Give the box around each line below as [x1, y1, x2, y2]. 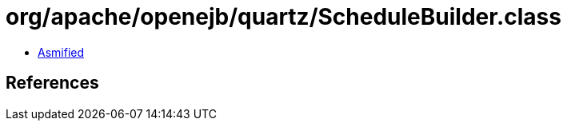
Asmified [38, 45, 85, 59]
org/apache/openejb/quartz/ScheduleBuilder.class [6, 3, 561, 30]
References [6, 73, 99, 93]
